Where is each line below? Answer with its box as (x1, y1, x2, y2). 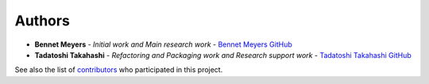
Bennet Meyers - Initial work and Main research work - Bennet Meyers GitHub (34, 40, 293, 49)
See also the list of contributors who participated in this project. (14, 65, 223, 74)
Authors (14, 12, 71, 29)
